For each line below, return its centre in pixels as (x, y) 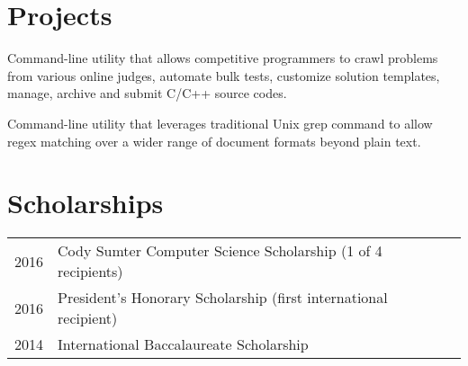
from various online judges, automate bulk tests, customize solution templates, (224, 75)
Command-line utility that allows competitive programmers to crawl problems (223, 58)
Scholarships (85, 203)
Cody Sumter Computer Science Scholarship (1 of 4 (220, 251)
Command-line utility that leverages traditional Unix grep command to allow (220, 123)
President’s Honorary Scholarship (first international (223, 298)
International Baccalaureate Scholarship (183, 344)
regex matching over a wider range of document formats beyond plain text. (214, 141)
